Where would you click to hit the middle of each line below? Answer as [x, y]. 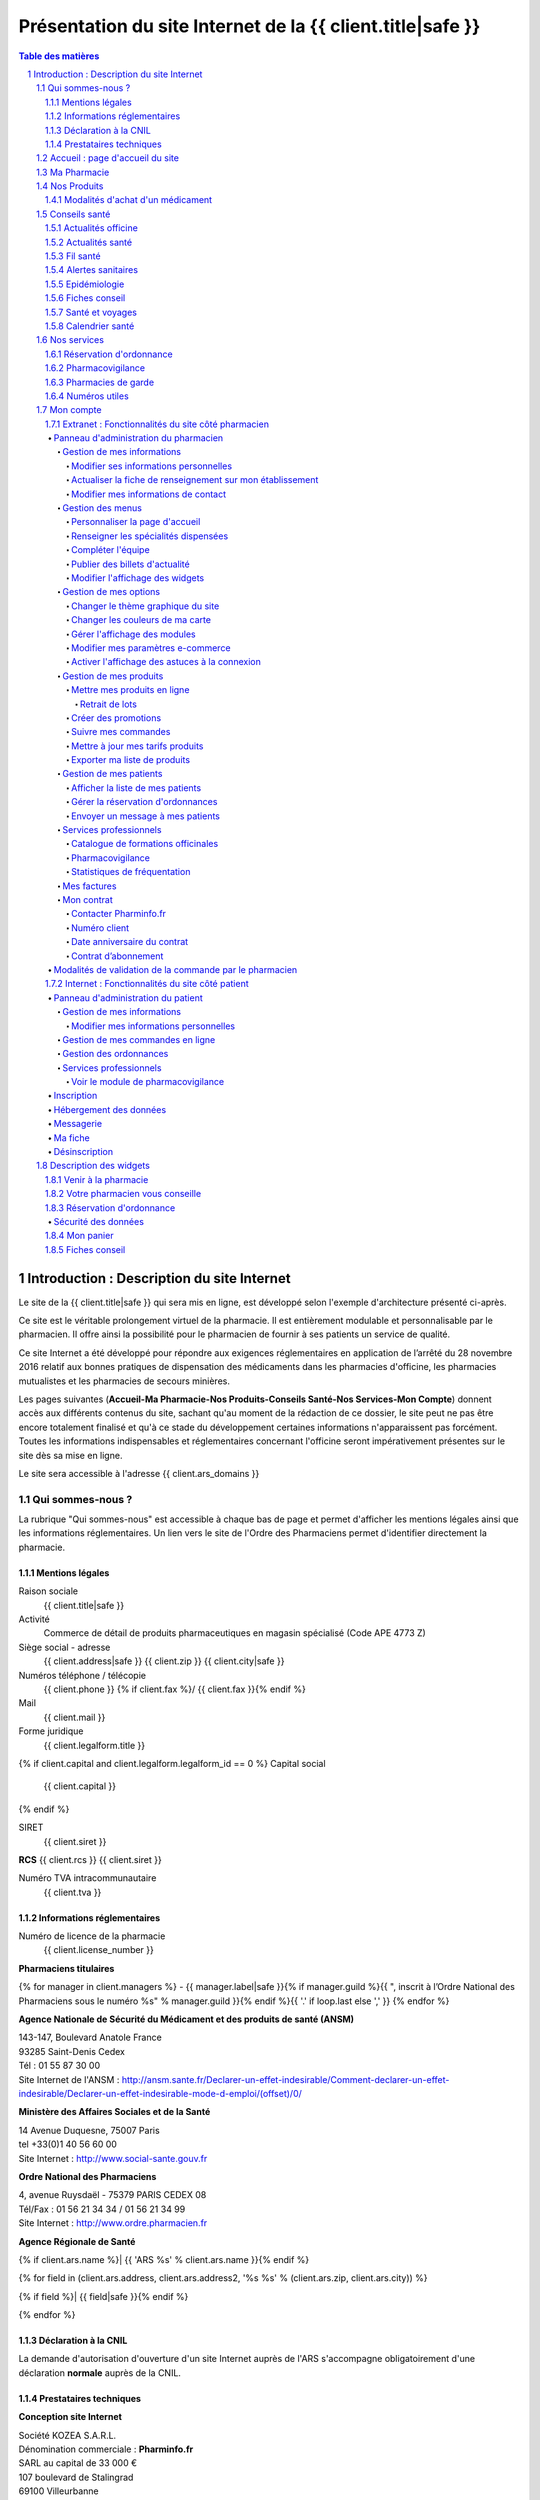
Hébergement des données [110, 1109]
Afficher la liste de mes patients [136, 787]
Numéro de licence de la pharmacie [92, 1936]
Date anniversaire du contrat [130, 942]
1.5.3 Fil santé [73, 256]
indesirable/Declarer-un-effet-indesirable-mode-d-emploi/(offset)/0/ [160, 2093]
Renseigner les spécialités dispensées [150, 536]
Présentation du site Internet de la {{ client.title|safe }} [249, 26]
